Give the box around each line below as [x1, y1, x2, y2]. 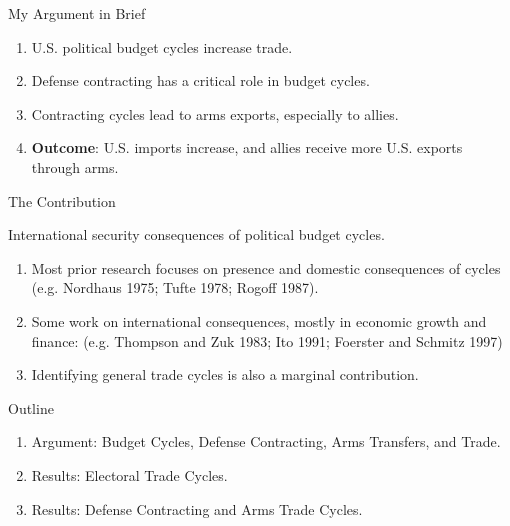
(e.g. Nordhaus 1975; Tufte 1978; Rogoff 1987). [31, 277, 319, 298]
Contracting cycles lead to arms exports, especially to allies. [31, 103, 399, 124]
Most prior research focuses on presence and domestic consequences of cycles [31, 257, 501, 278]
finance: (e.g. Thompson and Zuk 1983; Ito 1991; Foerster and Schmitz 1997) [31, 330, 503, 351]
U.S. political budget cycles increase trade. [31, 36, 293, 57]
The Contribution [8, 190, 116, 211]
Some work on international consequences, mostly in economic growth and [31, 310, 487, 331]
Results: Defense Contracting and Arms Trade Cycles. [31, 498, 363, 519]
